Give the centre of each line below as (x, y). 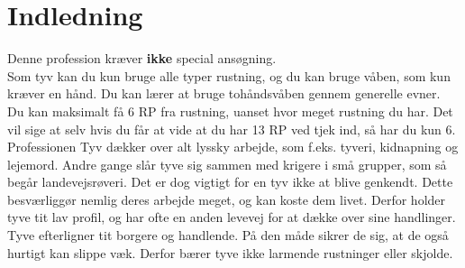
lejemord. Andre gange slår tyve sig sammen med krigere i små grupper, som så (227, 164)
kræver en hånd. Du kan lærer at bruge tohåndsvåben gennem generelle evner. (224, 93)
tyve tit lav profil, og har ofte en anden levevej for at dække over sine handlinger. (232, 217)
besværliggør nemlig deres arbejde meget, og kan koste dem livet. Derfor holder (227, 199)
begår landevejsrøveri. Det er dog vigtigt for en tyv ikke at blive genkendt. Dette (230, 182)
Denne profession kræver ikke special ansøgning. (142, 58)
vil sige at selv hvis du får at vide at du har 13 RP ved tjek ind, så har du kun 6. (232, 129)
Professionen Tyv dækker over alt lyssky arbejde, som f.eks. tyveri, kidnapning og (233, 147)
